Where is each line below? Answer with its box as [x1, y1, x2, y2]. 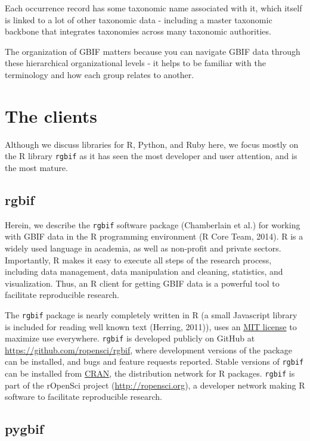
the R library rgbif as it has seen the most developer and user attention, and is [5, 150, 297, 162]
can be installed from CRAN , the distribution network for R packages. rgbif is [5, 367, 295, 380]
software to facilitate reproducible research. [5, 390, 163, 403]
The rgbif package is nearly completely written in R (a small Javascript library [5, 308, 297, 321]
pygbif [5, 420, 44, 438]
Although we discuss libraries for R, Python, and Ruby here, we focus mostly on [5, 138, 299, 150]
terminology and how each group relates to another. [5, 68, 194, 80]
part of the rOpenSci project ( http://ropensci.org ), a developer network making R [5, 378, 305, 391]
